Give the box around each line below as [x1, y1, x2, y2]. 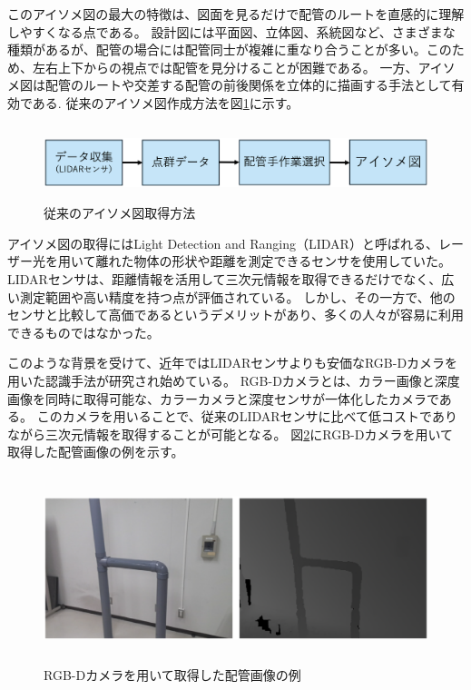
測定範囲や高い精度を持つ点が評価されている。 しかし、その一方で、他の [19, 287, 456, 306]
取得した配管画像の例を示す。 [7, 442, 184, 461]
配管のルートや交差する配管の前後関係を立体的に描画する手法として [44, 75, 452, 94]
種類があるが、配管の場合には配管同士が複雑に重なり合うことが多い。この [7, 40, 452, 59]
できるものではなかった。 [7, 322, 160, 341]
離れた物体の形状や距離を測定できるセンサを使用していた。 [95, 251, 451, 271]
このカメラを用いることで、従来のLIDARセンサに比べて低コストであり [36, 407, 457, 426]
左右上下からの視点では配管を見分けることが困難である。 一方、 [32, 57, 418, 76]
